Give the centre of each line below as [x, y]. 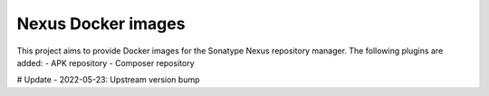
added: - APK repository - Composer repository [105, 62]
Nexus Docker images [101, 24]
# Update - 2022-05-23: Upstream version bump [108, 80]
